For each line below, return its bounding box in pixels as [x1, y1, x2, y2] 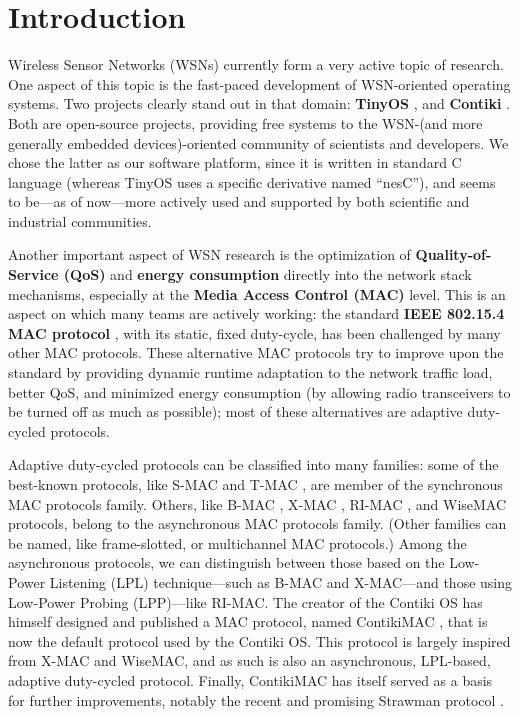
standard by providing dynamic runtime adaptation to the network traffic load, [8, 362, 493, 383]
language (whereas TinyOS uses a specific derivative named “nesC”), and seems [8, 171, 496, 192]
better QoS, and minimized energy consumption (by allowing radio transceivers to [8, 381, 511, 402]
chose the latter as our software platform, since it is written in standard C [8, 152, 462, 173]
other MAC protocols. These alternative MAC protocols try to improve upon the [8, 342, 504, 363]
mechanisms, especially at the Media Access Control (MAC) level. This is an [8, 283, 506, 304]
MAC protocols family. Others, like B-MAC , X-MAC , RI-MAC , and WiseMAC [8, 493, 507, 514]
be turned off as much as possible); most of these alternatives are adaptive [8, 401, 463, 422]
